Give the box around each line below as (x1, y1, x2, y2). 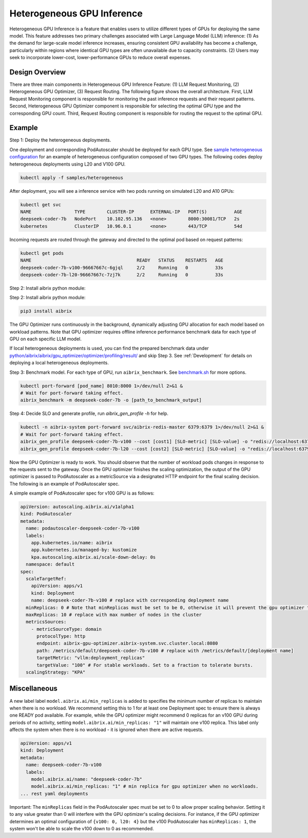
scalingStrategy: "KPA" (26, 669, 86, 676)
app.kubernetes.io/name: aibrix (31, 540, 113, 545)
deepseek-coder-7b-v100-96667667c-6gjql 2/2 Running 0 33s (20, 265, 223, 270)
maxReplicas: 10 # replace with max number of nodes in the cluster (26, 612, 202, 617)
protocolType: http (36, 633, 86, 640)
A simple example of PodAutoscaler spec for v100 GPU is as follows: (9, 490, 155, 496)
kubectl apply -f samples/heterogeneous (20, 175, 123, 180)
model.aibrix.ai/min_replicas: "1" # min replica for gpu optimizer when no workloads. (31, 784, 259, 789)
